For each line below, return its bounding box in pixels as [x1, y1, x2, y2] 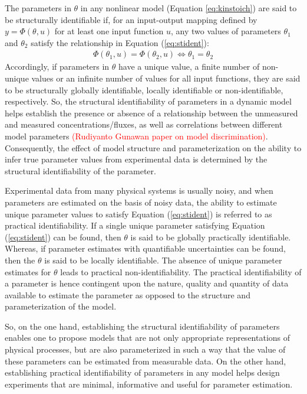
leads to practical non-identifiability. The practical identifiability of [60, 265, 302, 278]
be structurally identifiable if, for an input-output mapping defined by [5, 13, 258, 25]
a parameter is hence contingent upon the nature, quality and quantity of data [5, 277, 289, 289]
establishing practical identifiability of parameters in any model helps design [5, 366, 280, 379]
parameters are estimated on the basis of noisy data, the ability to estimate [5, 196, 277, 208]
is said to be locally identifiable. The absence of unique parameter [44, 253, 282, 266]
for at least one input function [54, 25, 164, 37]
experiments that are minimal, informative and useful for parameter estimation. [5, 377, 293, 390]
